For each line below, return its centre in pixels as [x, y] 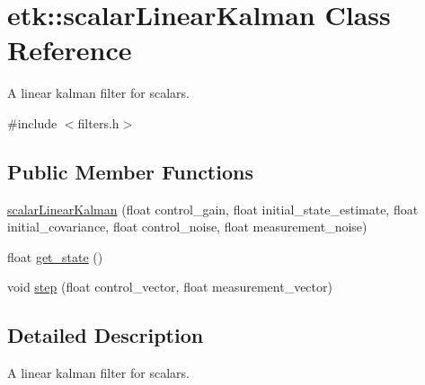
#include [32, 122]
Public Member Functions [130, 171]
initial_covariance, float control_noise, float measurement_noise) [187, 227]
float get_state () [55, 256]
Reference [70, 50]
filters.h [98, 122]
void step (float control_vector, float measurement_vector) [170, 287]
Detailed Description [106, 335]
